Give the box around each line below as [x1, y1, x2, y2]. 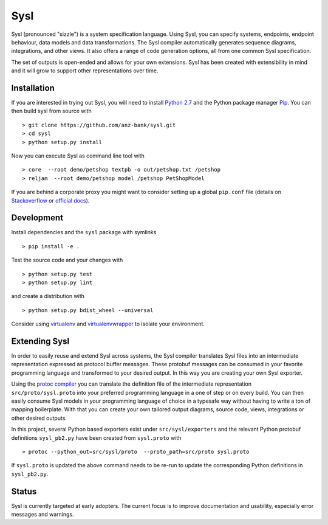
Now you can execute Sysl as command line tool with [11, 152, 145, 159]
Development [11, 213, 64, 223]
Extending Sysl [11, 336, 70, 346]
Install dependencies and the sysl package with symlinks [11, 229, 157, 236]
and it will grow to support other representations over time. [11, 67, 159, 74]
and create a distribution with [11, 293, 85, 300]
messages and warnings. [11, 511, 74, 518]
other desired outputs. [11, 414, 67, 422]
